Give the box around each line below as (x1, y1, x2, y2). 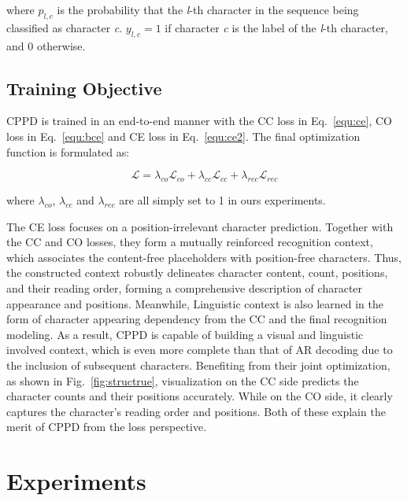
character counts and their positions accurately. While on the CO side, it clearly (6, 388, 393, 404)
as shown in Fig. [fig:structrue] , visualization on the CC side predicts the (6, 372, 359, 389)
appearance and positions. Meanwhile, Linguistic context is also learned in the (6, 295, 384, 311)
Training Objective (6, 76, 162, 100)
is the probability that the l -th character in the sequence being (57, 2, 359, 17)
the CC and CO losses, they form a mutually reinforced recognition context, (6, 234, 373, 250)
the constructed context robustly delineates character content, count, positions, (6, 264, 388, 281)
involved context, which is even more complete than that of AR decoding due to (6, 341, 393, 358)
